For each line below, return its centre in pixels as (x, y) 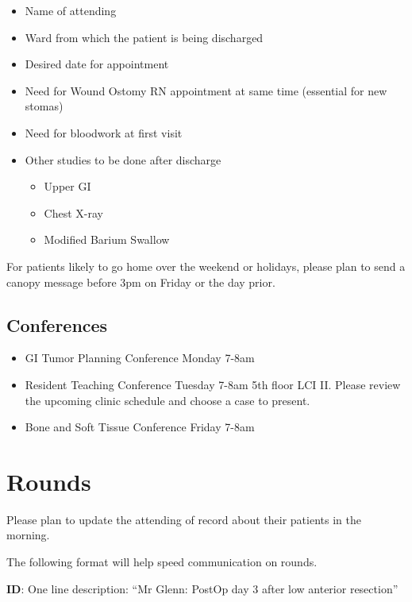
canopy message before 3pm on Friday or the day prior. (141, 282)
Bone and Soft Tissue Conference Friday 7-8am (140, 427)
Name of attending (71, 10)
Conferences (57, 324)
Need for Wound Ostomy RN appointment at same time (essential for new (206, 90)
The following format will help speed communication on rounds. (162, 562)
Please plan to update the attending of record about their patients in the (184, 519)
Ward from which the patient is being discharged (144, 37)
